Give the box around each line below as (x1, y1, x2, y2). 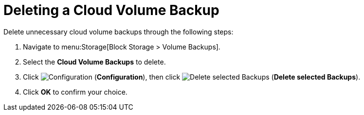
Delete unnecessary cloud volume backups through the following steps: (3, 27, 234, 36)
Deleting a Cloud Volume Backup (3, 2, 219, 18)
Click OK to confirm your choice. (23, 87, 127, 96)
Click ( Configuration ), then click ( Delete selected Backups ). (23, 72, 361, 81)
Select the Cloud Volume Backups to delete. (23, 57, 166, 66)
